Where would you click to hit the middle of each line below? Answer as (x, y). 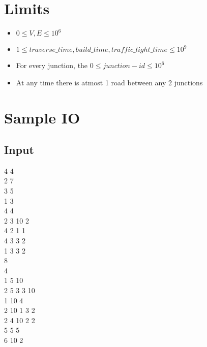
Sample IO (42, 117)
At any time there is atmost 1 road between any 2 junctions (109, 82)
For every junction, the (52, 65)
